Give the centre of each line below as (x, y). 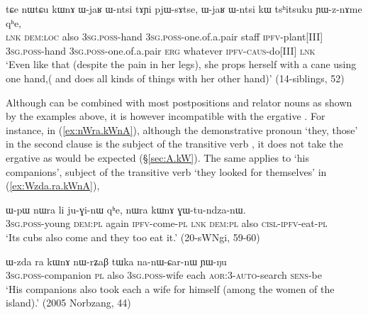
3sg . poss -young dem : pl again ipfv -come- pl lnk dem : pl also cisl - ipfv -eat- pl (167, 223)
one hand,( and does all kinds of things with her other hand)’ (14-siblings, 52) (175, 78)
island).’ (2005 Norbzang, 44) (68, 303)
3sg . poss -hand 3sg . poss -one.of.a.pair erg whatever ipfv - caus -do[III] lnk (161, 50)
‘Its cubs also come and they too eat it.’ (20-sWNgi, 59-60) (133, 237)
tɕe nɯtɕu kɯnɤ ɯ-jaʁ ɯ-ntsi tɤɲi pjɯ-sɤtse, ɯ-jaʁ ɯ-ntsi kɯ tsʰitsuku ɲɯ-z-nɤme (184, 9)
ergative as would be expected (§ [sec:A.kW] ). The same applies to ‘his (157, 157)
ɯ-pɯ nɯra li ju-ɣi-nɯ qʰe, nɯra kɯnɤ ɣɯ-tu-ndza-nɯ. (126, 209)
